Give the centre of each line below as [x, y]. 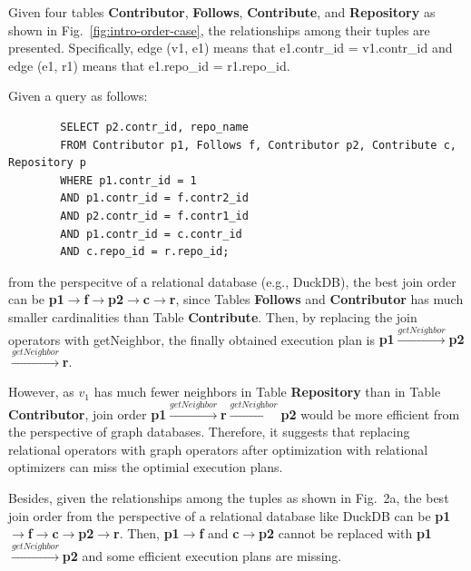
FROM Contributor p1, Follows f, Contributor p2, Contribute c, [258, 145]
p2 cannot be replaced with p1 [345, 533]
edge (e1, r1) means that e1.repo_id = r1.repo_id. [149, 65]
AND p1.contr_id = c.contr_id [151, 234]
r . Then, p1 [147, 533]
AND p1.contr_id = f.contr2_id [154, 198]
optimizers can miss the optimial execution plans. [146, 467]
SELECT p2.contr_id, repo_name [154, 127]
